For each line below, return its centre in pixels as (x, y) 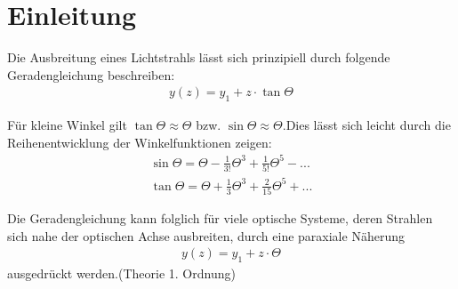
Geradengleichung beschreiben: (91, 74)
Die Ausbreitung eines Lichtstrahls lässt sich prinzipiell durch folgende (199, 57)
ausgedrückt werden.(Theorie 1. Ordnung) (121, 273)
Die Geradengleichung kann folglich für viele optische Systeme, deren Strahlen (220, 218)
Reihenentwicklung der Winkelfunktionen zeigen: (140, 142)
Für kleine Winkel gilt (67, 125)
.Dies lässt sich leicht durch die (366, 125)
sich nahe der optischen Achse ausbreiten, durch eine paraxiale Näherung (206, 235)
